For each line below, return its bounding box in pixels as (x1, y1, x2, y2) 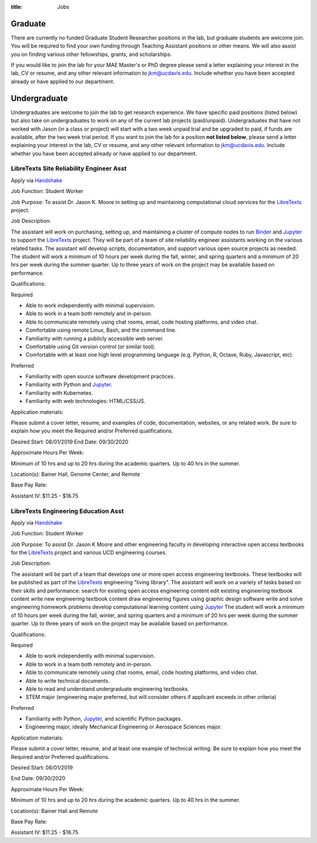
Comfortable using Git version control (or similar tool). (25, 343, 156, 350)
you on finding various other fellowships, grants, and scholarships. (11, 51, 172, 58)
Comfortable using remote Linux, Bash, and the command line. (25, 326, 177, 334)
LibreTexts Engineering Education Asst (11, 507, 124, 515)
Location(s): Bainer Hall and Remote (11, 807, 98, 814)
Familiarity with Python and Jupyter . (25, 381, 113, 388)
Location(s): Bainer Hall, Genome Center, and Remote (11, 471, 140, 478)
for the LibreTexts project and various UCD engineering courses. (11, 549, 167, 556)
